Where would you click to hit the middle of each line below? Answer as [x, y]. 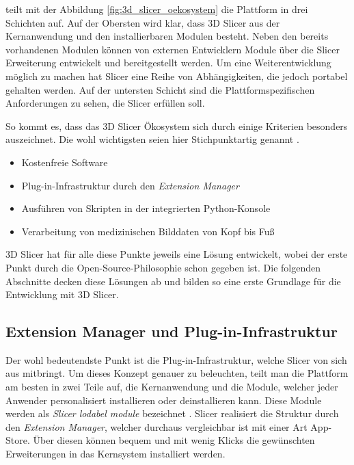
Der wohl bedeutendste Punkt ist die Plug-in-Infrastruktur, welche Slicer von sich [176, 359]
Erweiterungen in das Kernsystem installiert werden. [115, 454]
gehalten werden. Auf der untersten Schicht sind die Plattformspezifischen [160, 89]
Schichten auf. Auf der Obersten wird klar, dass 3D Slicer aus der [143, 22]
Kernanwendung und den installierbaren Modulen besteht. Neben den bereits [167, 36]
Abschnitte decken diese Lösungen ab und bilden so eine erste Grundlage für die [173, 281]
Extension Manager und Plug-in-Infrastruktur [172, 331]
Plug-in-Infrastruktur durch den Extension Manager [130, 185]
